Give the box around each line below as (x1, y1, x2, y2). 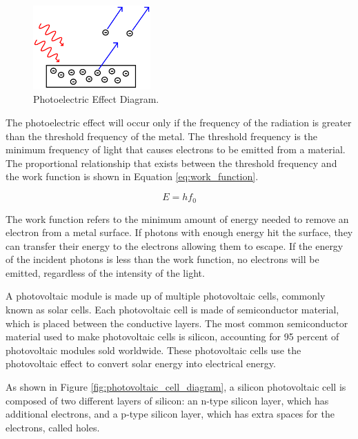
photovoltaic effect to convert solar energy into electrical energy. (6, 356, 276, 371)
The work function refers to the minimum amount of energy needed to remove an (6, 211, 349, 226)
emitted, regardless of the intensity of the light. (6, 265, 205, 280)
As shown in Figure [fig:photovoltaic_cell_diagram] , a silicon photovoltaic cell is (6, 380, 346, 394)
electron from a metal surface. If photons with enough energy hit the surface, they (6, 225, 353, 240)
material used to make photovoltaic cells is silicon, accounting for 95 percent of (6, 329, 339, 344)
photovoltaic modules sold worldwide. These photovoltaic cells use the (6, 342, 301, 357)
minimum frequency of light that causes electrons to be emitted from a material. (6, 142, 346, 157)
